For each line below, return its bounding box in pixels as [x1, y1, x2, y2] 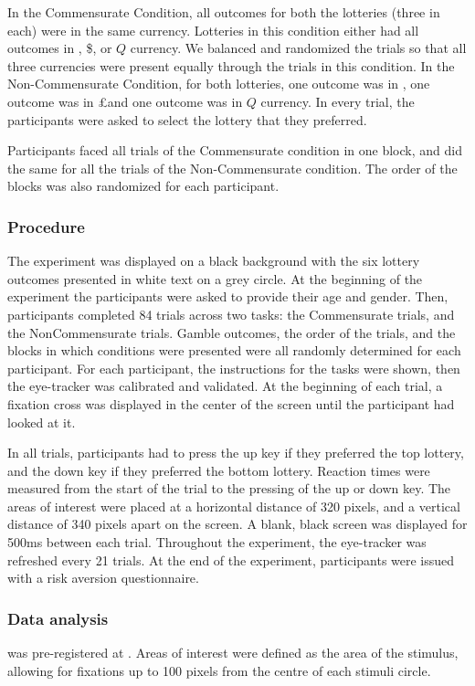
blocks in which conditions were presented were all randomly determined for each [7, 341, 461, 360]
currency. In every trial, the [260, 91, 415, 111]
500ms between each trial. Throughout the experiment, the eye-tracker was [7, 533, 427, 552]
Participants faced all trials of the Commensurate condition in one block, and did [7, 141, 462, 160]
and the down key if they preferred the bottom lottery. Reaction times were [7, 460, 430, 480]
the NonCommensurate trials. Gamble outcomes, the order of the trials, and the [7, 322, 456, 342]
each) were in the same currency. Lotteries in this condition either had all [7, 20, 419, 39]
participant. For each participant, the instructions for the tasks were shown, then [7, 358, 460, 377]
